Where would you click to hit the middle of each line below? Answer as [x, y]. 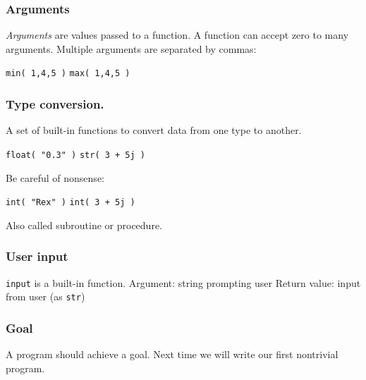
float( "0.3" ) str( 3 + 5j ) [75, 155]
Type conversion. [55, 103]
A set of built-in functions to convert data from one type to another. [154, 130]
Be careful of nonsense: [55, 177]
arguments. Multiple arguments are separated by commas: [131, 48]
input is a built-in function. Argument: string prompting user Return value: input [183, 282]
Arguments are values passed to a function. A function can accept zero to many [177, 35]
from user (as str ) [45, 296]
